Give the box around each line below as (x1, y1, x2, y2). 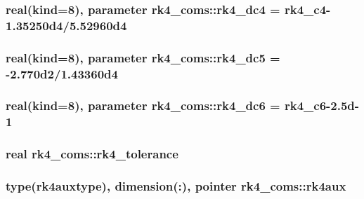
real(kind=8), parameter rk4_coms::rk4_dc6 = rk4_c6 (6, 97, 327, 114)
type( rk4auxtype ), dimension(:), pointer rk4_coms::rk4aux (6, 177, 346, 195)
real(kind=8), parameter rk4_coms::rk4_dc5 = (6, 48, 280, 66)
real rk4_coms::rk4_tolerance (6, 145, 178, 163)
